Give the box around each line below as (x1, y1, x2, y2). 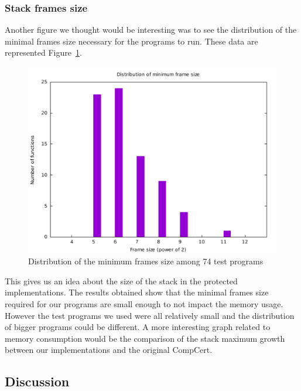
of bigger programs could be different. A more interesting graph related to (5, 321, 271, 333)
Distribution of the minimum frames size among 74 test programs (28, 255, 264, 267)
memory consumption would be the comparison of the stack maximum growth (5, 332, 285, 344)
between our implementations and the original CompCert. (5, 344, 213, 356)
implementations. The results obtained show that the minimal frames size (5, 286, 269, 298)
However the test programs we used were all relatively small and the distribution (5, 309, 295, 321)
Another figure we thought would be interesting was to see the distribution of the (5, 23, 297, 36)
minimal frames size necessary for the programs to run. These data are (5, 35, 258, 47)
